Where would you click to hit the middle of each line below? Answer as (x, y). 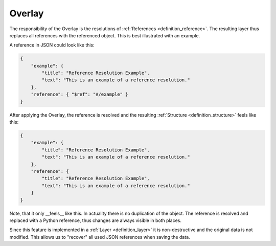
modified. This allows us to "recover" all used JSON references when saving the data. (100, 237)
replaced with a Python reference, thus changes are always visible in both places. (95, 220)
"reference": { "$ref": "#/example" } (79, 94)
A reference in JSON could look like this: (52, 45)
